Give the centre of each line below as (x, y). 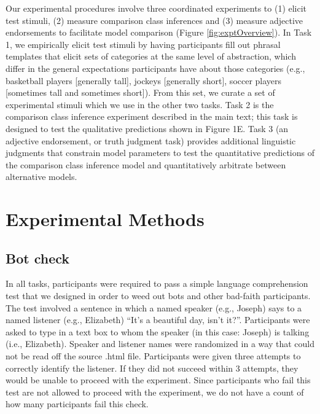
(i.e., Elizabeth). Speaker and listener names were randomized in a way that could (160, 344)
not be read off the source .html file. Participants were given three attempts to (153, 356)
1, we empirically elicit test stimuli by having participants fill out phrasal (143, 44)
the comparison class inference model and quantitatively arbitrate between (146, 164)
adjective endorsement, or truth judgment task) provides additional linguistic (151, 140)
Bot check (38, 258)
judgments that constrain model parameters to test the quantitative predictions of (160, 153)
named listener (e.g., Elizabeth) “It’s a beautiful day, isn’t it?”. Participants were (158, 320)
